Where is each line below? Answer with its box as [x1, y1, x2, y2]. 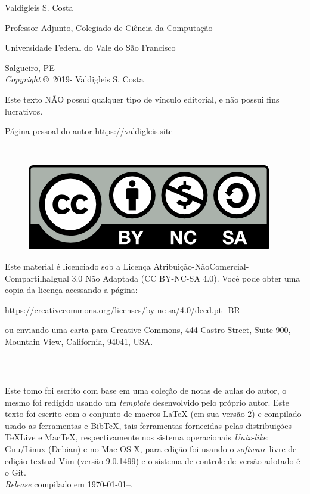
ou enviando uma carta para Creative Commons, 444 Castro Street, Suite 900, [5, 323, 291, 336]
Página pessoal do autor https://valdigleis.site [5, 125, 173, 137]
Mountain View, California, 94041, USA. [5, 335, 153, 347]
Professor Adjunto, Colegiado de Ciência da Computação [5, 21, 213, 33]
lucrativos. [5, 104, 43, 117]
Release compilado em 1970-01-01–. [5, 477, 133, 490]
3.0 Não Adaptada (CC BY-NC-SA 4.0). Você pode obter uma [72, 271, 300, 284]
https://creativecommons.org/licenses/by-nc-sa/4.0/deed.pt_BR [5, 303, 240, 316]
